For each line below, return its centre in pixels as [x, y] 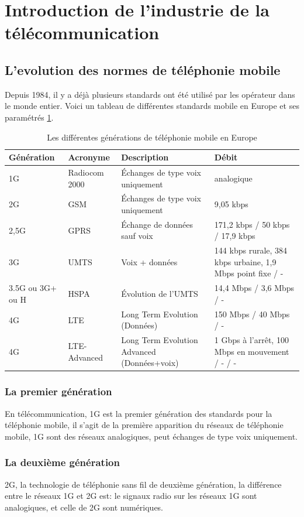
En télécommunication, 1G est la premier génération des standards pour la [139, 413]
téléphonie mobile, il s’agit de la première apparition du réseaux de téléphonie [144, 425]
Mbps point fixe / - [249, 273]
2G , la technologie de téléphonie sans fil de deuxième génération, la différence [143, 484]
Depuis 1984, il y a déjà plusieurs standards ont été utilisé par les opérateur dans [150, 94]
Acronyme [89, 157]
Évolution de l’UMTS [160, 294]
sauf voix [137, 236]
